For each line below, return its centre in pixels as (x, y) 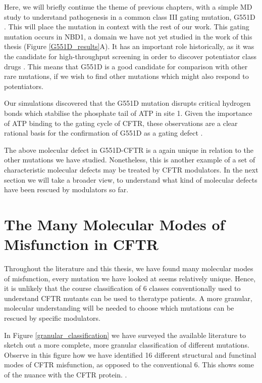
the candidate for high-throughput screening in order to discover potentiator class (130, 56)
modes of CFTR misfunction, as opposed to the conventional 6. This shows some (129, 365)
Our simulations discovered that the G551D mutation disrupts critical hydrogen (127, 103)
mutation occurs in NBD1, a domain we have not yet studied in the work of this (128, 36)
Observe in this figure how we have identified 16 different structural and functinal (130, 354)
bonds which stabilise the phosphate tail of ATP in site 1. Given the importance (128, 113)
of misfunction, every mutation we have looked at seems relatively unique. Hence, (130, 278)
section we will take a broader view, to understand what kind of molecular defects (131, 179)
